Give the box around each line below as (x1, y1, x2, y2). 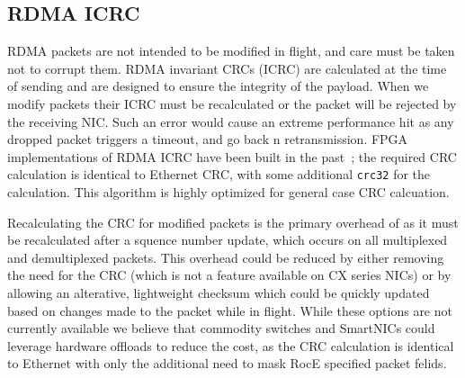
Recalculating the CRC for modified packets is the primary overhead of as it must (7, 212, 459, 231)
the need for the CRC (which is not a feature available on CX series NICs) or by (7, 265, 452, 284)
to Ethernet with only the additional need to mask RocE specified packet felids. (7, 354, 447, 373)
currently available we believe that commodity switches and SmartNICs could (7, 319, 435, 337)
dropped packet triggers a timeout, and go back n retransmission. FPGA (7, 130, 408, 148)
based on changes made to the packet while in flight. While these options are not (7, 301, 452, 319)
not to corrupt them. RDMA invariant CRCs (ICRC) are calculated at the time (7, 58, 447, 77)
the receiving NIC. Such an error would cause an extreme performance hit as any (7, 112, 454, 130)
